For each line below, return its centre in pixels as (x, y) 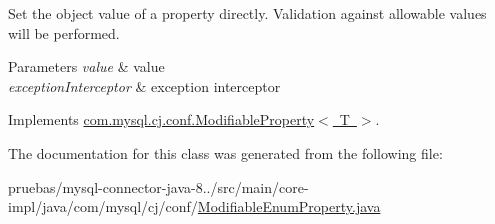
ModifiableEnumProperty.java (289, 206)
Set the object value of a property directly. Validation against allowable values (247, 13)
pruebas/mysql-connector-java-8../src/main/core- (158, 186)
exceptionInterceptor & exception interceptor (144, 85)
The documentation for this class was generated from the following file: (225, 152)
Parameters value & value (86, 66)
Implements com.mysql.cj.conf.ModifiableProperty (161, 119)
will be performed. (64, 32)
